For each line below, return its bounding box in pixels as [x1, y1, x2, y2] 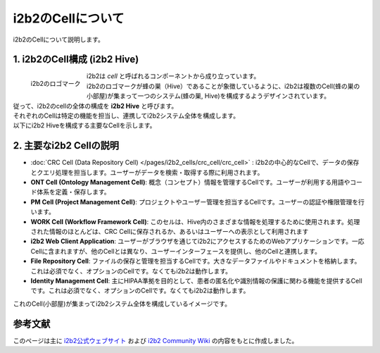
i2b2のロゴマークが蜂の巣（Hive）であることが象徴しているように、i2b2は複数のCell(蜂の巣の [87, 82, 360, 90]
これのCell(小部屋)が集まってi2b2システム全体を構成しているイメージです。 [13, 299, 232, 308]
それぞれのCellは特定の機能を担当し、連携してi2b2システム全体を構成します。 [13, 111, 239, 120]
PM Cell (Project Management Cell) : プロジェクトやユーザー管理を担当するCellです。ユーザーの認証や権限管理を [30, 197, 359, 206]
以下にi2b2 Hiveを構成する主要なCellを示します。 [13, 121, 156, 130]
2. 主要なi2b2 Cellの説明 [13, 140, 120, 151]
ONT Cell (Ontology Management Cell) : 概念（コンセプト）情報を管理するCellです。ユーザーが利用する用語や [30, 178, 350, 187]
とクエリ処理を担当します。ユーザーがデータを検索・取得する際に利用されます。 [30, 168, 264, 176]
